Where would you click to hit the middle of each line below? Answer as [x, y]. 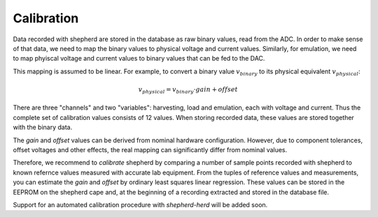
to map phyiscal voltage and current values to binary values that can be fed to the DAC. [139, 59]
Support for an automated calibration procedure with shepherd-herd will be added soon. [140, 204]
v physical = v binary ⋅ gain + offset [188, 90]
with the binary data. [43, 127]
